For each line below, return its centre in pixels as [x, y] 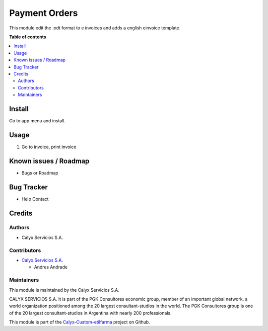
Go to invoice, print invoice [49, 147]
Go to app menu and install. [37, 121]
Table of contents [28, 37]
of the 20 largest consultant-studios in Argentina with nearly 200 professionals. [90, 313]
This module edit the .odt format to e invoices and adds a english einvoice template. [95, 28]
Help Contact [35, 199]
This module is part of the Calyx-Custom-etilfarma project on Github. [80, 322]
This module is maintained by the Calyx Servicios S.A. [64, 290]
